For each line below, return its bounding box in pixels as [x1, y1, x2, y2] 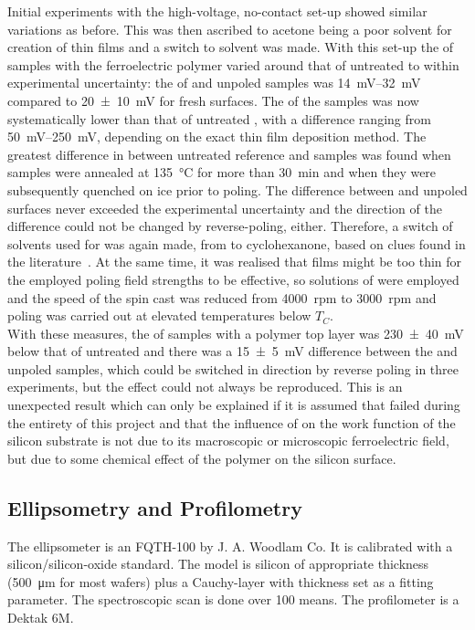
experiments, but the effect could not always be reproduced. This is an [7, 377, 403, 396]
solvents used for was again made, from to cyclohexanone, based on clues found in [7, 234, 466, 253]
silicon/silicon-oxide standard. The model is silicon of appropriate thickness [7, 554, 429, 573]
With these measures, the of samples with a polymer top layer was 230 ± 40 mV [7, 323, 464, 342]
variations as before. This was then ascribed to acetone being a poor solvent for [7, 19, 452, 38]
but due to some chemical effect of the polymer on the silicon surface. [7, 448, 396, 467]
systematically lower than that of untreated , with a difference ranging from [7, 109, 431, 128]
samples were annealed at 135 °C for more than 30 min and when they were [7, 163, 437, 182]
